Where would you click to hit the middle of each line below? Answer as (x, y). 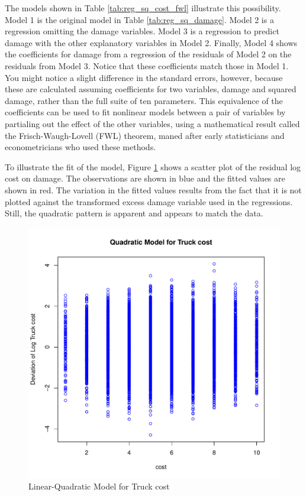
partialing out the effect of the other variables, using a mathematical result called (152, 123)
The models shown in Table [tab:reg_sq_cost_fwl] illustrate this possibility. (143, 8)
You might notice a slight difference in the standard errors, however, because (144, 77)
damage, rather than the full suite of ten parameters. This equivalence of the (144, 100)
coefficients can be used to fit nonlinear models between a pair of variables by (145, 112)
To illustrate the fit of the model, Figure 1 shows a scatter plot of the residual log (153, 166)
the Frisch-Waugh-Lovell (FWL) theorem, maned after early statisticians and (145, 135)
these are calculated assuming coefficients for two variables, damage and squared (151, 89)
